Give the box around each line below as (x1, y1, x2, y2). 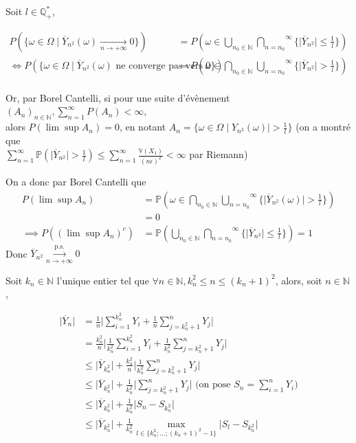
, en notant (119, 120, 166, 134)
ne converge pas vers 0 (115, 60, 211, 71)
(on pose (195, 380, 231, 390)
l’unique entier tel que (56, 273, 149, 287)
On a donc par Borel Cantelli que (5, 174, 146, 188)
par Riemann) (189, 147, 248, 161)
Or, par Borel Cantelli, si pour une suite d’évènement (5, 90, 230, 104)
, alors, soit (275, 273, 322, 287)
